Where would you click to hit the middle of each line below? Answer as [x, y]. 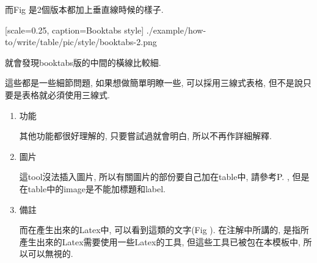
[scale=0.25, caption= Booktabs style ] [75, 30]
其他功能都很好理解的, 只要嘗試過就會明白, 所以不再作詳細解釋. [145, 136]
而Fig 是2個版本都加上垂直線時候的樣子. [84, 9]
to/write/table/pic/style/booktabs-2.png [81, 42]
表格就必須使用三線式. [66, 94]
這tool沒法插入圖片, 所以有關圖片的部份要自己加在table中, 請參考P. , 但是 [164, 177]
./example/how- [176, 30]
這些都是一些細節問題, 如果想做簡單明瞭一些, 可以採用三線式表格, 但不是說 [154, 83]
